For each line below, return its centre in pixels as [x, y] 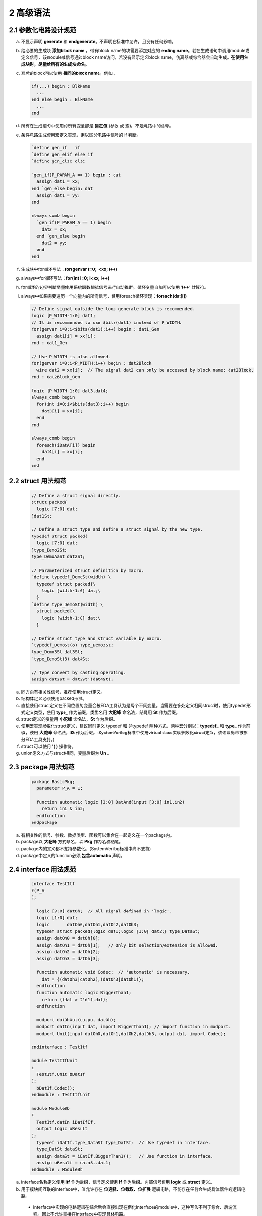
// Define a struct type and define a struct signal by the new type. [117, 529]
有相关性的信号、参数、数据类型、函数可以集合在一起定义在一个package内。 [98, 835]
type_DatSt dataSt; [60, 1149]
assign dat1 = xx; [58, 182]
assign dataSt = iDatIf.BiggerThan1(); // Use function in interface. [125, 1156]
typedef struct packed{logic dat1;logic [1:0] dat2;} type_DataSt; [118, 931]
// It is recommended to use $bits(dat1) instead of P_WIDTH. [107, 322]
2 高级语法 [30, 13]
